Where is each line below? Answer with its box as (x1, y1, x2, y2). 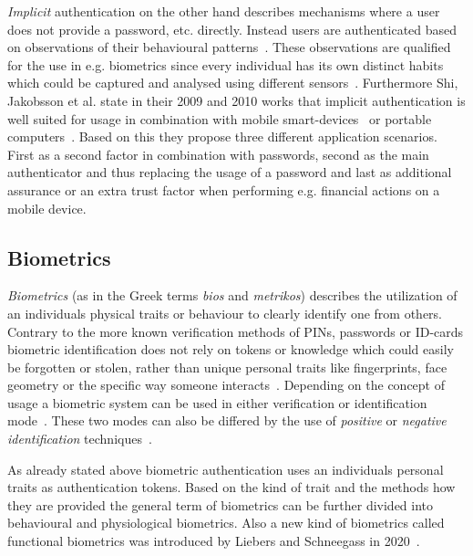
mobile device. (7, 198, 87, 217)
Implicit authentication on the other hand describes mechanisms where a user (7, 2, 440, 20)
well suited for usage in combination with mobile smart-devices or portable (7, 109, 432, 128)
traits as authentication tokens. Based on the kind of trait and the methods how (7, 477, 456, 497)
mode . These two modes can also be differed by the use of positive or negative (7, 411, 447, 430)
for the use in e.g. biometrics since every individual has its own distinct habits (7, 55, 444, 74)
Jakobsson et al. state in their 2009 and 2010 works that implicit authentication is (7, 90, 466, 110)
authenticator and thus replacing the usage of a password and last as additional (7, 163, 452, 182)
